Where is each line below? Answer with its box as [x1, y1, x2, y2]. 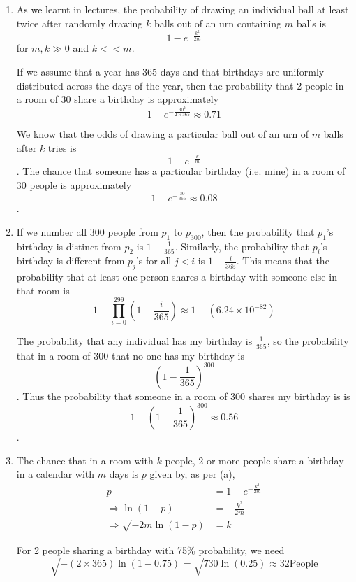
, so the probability [267, 334, 349, 348]
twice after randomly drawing [16, 15, 143, 30]
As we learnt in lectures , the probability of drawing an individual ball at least [16, 2, 349, 16]
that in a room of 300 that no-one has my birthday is [16, 348, 244, 362]
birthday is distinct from [16, 239, 121, 253]
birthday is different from [16, 253, 125, 268]
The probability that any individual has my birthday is [16, 334, 253, 348]
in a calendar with [16, 467, 95, 481]
